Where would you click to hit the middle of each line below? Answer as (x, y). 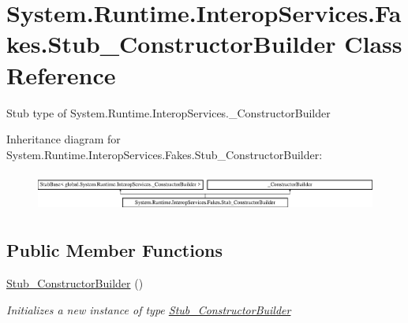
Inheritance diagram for (64, 139)
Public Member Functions (114, 250)
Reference (61, 74)
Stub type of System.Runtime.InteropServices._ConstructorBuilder (168, 112)
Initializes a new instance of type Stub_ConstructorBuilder (149, 309)
